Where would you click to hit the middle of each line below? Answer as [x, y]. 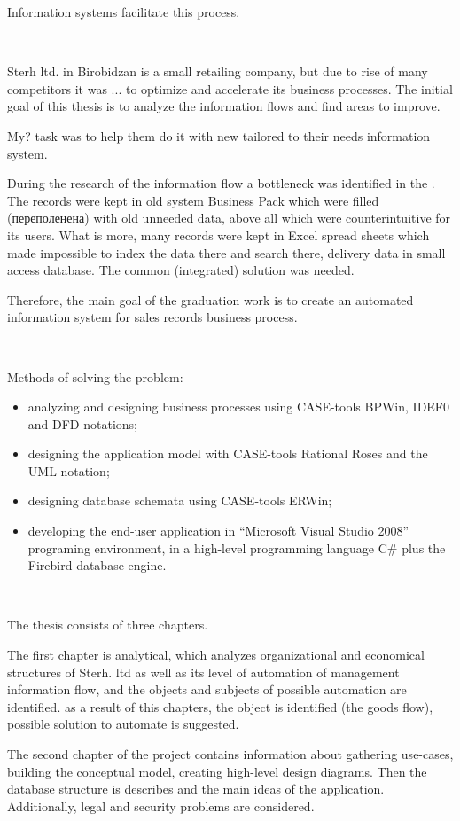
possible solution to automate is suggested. [123, 724]
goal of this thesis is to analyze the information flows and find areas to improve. [224, 106]
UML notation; [69, 470]
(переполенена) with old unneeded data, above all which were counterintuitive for [229, 218]
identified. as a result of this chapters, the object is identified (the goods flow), [220, 706]
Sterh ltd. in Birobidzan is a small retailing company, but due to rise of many [218, 71]
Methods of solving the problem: [95, 376]
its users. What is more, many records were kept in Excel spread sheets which [218, 235]
